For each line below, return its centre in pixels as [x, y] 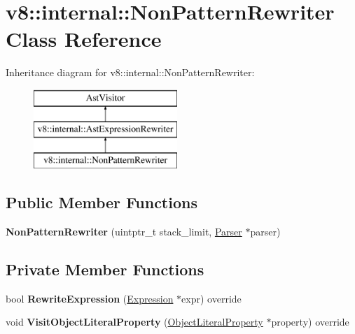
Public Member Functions [102, 202]
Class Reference [84, 39]
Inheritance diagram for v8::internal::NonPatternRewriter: [130, 72]
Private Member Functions [105, 269]
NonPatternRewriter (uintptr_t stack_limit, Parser [124, 232]
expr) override [211, 298]
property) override [310, 322]
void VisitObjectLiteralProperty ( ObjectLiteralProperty [134, 322]
